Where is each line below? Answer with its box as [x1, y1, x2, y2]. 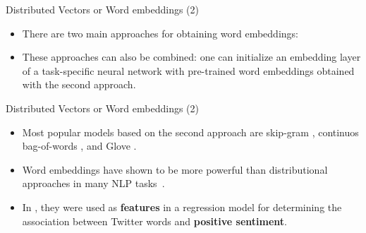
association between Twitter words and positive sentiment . [22, 213, 287, 228]
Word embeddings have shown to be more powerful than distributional [22, 162, 328, 177]
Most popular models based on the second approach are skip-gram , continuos [22, 124, 359, 139]
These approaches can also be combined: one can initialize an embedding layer [22, 49, 361, 64]
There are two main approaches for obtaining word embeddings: [22, 25, 298, 40]
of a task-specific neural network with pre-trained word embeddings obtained [22, 63, 355, 78]
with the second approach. [22, 77, 136, 92]
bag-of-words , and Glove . [22, 138, 137, 153]
